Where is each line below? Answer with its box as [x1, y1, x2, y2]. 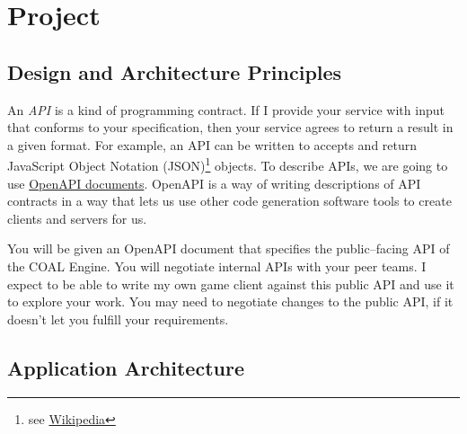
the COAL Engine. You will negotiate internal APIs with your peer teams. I [7, 256, 427, 275]
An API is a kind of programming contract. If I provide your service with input [7, 100, 445, 119]
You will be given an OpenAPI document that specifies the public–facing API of [7, 239, 450, 258]
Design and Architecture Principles [7, 58, 342, 85]
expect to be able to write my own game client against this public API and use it [7, 274, 454, 293]
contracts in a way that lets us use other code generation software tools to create [7, 191, 452, 210]
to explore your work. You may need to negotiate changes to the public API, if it [7, 292, 454, 311]
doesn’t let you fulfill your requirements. [7, 309, 229, 328]
